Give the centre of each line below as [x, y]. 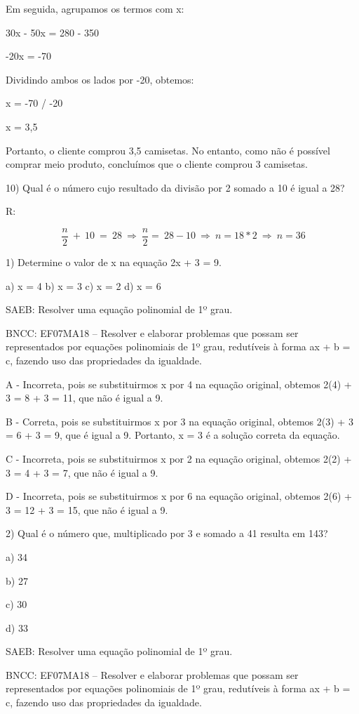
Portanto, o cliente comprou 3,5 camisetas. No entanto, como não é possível [168, 150]
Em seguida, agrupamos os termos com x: [95, 8]
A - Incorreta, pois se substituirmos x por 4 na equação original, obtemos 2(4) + [179, 384]
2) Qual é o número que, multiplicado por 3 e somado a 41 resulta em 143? [167, 533]
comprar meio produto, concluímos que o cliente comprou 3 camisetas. [157, 164]
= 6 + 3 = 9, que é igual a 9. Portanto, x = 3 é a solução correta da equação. [173, 435]
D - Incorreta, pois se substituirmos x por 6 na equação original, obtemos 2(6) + [179, 496]
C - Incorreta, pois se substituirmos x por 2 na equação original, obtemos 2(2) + [179, 458]
